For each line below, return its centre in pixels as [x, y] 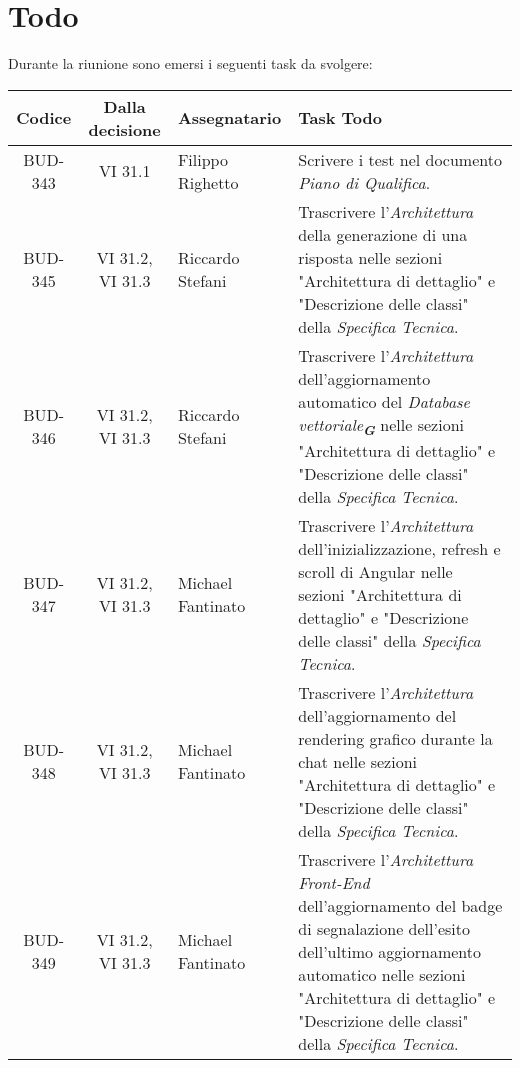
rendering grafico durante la [395, 738]
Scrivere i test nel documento [400, 159]
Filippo [202, 159]
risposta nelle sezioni [370, 257]
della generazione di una [383, 234]
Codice [44, 118]
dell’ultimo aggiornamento [390, 951]
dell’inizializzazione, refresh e [399, 548]
